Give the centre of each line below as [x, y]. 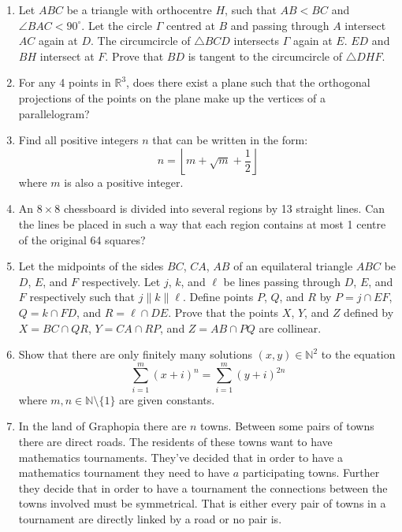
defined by [369, 312]
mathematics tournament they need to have [124, 472]
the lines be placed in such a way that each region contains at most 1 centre [202, 223]
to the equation [358, 354]
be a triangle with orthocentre [139, 9]
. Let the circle [117, 25]
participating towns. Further [311, 472]
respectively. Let [121, 281]
